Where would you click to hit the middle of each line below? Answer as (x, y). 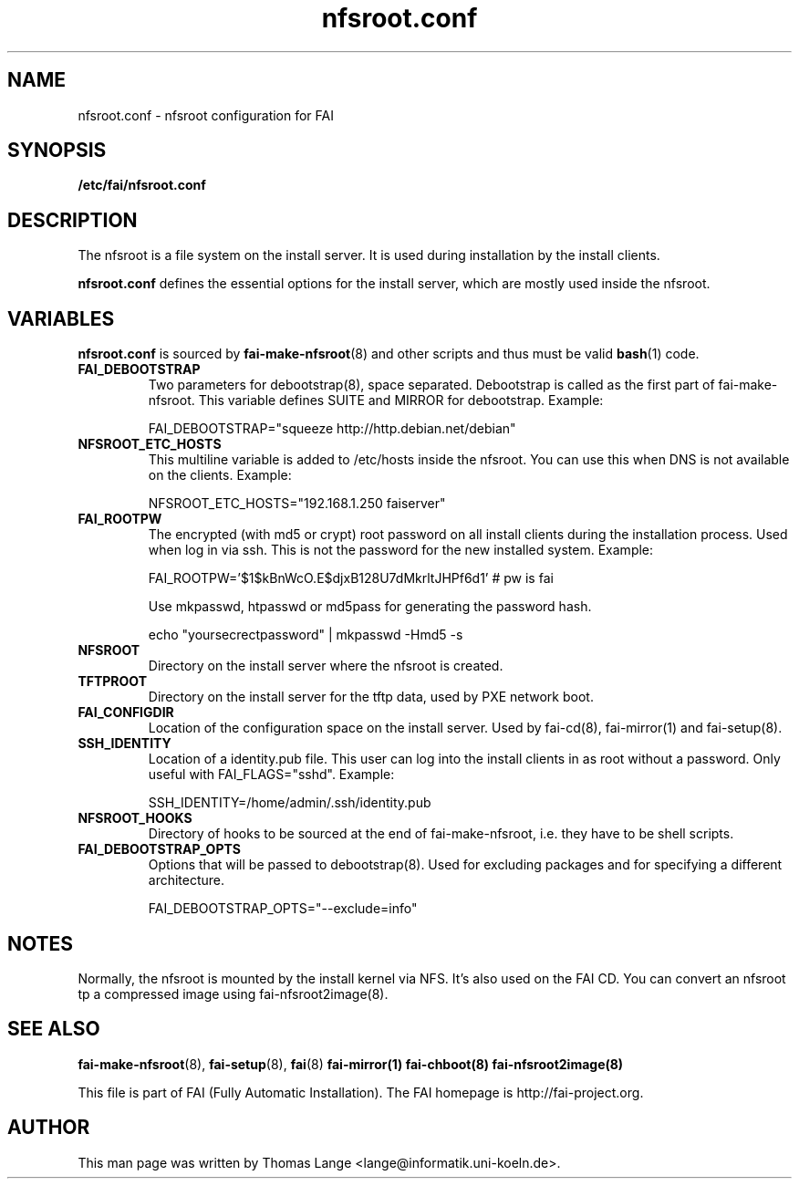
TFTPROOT (113, 681)
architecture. (187, 880)
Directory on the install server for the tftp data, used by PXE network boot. (371, 697)
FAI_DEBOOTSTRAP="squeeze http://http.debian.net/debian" (332, 429)
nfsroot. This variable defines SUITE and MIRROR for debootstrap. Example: (376, 401)
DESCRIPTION (73, 220)
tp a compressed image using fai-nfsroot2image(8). (233, 994)
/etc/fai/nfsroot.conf (142, 185)
